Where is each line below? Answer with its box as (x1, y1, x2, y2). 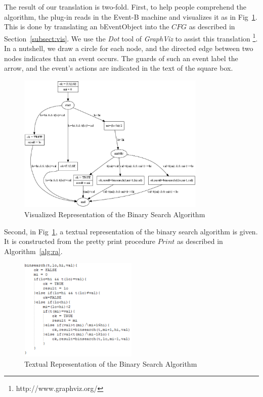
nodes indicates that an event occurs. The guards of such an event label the (4, 53, 238, 63)
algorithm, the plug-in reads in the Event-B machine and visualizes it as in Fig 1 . (4, 11, 257, 22)
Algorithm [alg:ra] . (4, 245, 63, 256)
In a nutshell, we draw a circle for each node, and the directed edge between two (4, 43, 253, 54)
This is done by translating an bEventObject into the (4, 21, 169, 32)
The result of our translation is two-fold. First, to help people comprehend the (4, 2, 247, 12)
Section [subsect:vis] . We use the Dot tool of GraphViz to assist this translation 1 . (4, 31, 258, 43)
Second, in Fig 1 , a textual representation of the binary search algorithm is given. (4, 226, 258, 236)
